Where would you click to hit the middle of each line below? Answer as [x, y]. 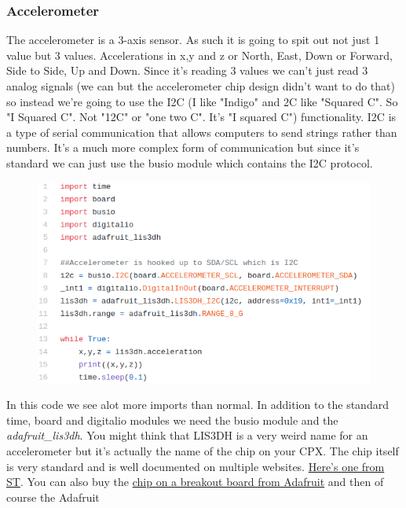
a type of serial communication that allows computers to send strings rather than [202, 132]
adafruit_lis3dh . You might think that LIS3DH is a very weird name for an [187, 435]
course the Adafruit [53, 497]
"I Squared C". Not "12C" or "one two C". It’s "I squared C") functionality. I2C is [201, 117]
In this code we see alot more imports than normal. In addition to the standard [198, 405]
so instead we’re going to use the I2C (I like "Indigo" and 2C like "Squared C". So [202, 101]
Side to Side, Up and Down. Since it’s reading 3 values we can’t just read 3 [187, 70]
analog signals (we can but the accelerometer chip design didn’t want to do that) [201, 86]
